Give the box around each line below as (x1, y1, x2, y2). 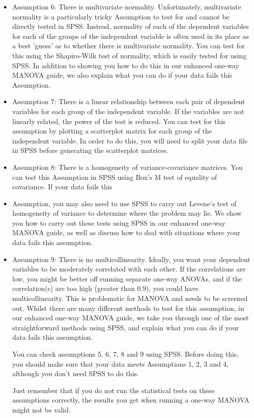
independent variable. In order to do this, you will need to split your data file (12, 135, 248, 145)
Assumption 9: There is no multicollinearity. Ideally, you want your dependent (12, 254, 251, 264)
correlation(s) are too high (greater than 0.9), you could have (12, 283, 199, 293)
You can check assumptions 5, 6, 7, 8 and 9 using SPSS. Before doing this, (12, 349, 239, 359)
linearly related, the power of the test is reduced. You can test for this (12, 116, 226, 126)
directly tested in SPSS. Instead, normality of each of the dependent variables (12, 21, 249, 31)
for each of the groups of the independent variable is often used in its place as (12, 30, 249, 41)
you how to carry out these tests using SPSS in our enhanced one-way (12, 217, 226, 228)
